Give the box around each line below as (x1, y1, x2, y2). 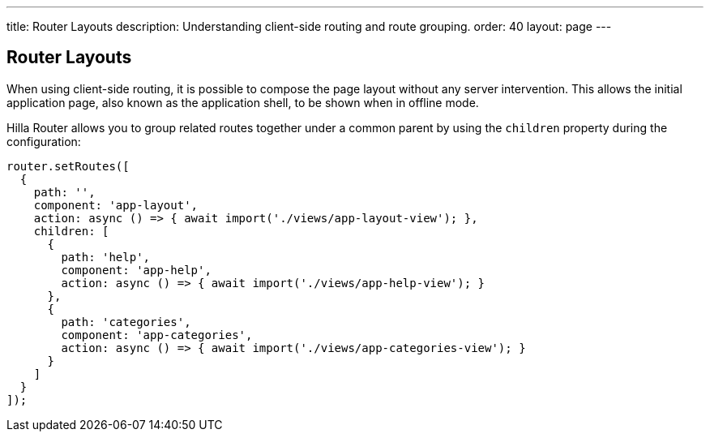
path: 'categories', (61, 315, 191, 328)
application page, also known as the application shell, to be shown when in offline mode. (6, 95, 479, 109)
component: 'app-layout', (33, 198, 199, 212)
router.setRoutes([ (6, 159, 130, 173)
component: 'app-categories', (61, 328, 253, 341)
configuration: (6, 134, 81, 148)
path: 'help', (61, 250, 151, 264)
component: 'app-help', (61, 263, 212, 277)
